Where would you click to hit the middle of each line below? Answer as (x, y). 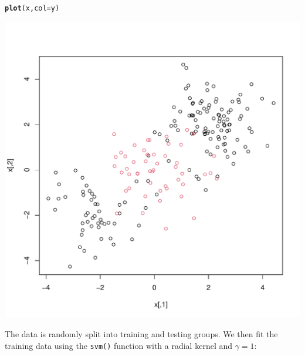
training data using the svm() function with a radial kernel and (119, 345)
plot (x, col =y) (32, 8)
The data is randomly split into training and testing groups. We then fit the (141, 334)
